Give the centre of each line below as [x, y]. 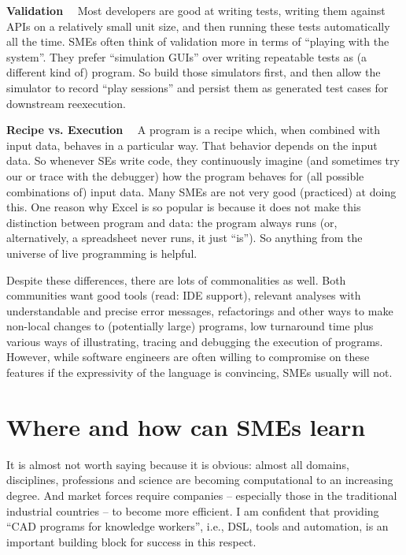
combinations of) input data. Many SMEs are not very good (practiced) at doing [201, 191]
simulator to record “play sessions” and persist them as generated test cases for [197, 87]
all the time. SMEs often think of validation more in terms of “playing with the [198, 41]
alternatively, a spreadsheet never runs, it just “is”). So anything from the [185, 238]
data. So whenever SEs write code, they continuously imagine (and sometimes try [203, 160]
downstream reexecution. [66, 103]
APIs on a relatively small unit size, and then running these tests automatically [198, 26]
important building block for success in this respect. [131, 541]
